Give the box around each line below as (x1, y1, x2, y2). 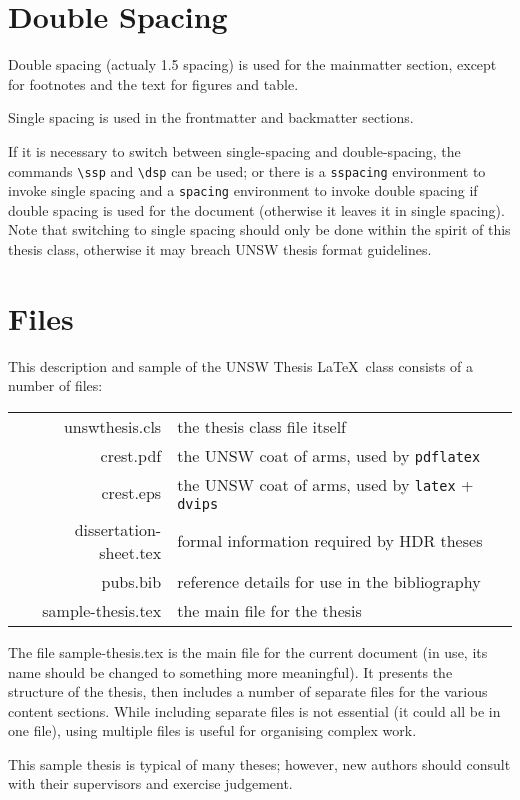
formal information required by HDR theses (177, 529, 483, 553)
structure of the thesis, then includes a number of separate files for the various (8, 681, 488, 702)
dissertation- (74, 517, 162, 541)
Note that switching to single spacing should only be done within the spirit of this (8, 219, 511, 240)
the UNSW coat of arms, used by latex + (177, 472, 474, 496)
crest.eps (101, 480, 162, 504)
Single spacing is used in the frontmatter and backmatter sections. (8, 107, 414, 128)
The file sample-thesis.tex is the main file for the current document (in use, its (8, 641, 488, 662)
